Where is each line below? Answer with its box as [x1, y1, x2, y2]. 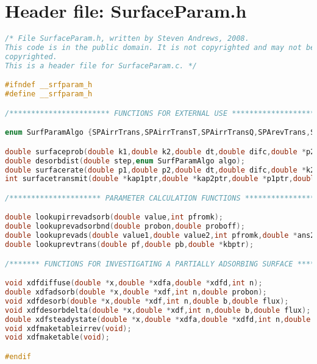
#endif [5, 352, 31, 361]
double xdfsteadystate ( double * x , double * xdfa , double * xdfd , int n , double [5, 315, 311, 324]
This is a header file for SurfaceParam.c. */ [5, 61, 197, 70]
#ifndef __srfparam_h [5, 80, 93, 90]
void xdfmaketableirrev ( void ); [5, 324, 132, 333]
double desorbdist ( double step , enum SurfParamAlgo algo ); [5, 156, 245, 165]
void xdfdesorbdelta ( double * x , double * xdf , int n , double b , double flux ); [5, 305, 311, 315]
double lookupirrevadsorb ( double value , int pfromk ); [5, 213, 223, 222]
